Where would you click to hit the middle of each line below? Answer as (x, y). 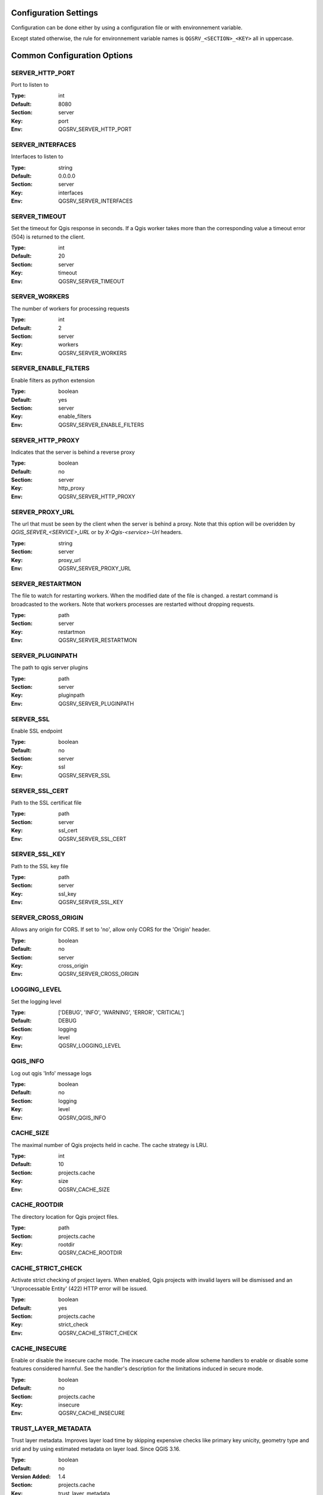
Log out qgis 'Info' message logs (51, 1073)
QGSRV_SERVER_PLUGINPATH (96, 703)
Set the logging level (36, 1001)
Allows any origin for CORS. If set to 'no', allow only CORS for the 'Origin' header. (111, 929)
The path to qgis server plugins (50, 667)
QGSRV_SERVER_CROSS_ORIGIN (98, 974)
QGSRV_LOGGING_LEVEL (90, 1046)
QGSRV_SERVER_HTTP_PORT (95, 129)
